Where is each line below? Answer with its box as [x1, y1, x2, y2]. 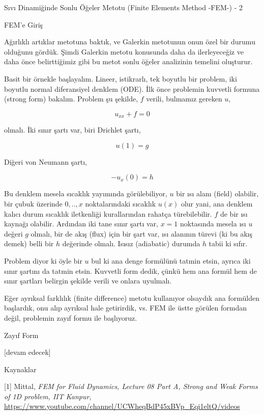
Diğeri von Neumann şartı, [4, 156, 87, 167]
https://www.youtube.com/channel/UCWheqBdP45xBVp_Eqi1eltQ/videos [4, 401, 240, 411]
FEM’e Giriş [4, 19, 43, 30]
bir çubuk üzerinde [4, 198, 63, 209]
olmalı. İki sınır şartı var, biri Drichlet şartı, [4, 124, 141, 135]
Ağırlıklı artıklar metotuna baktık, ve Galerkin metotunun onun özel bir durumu [4, 36, 255, 47]
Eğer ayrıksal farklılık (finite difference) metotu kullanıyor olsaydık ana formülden [4, 292, 259, 303]
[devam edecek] [4, 347, 51, 357]
